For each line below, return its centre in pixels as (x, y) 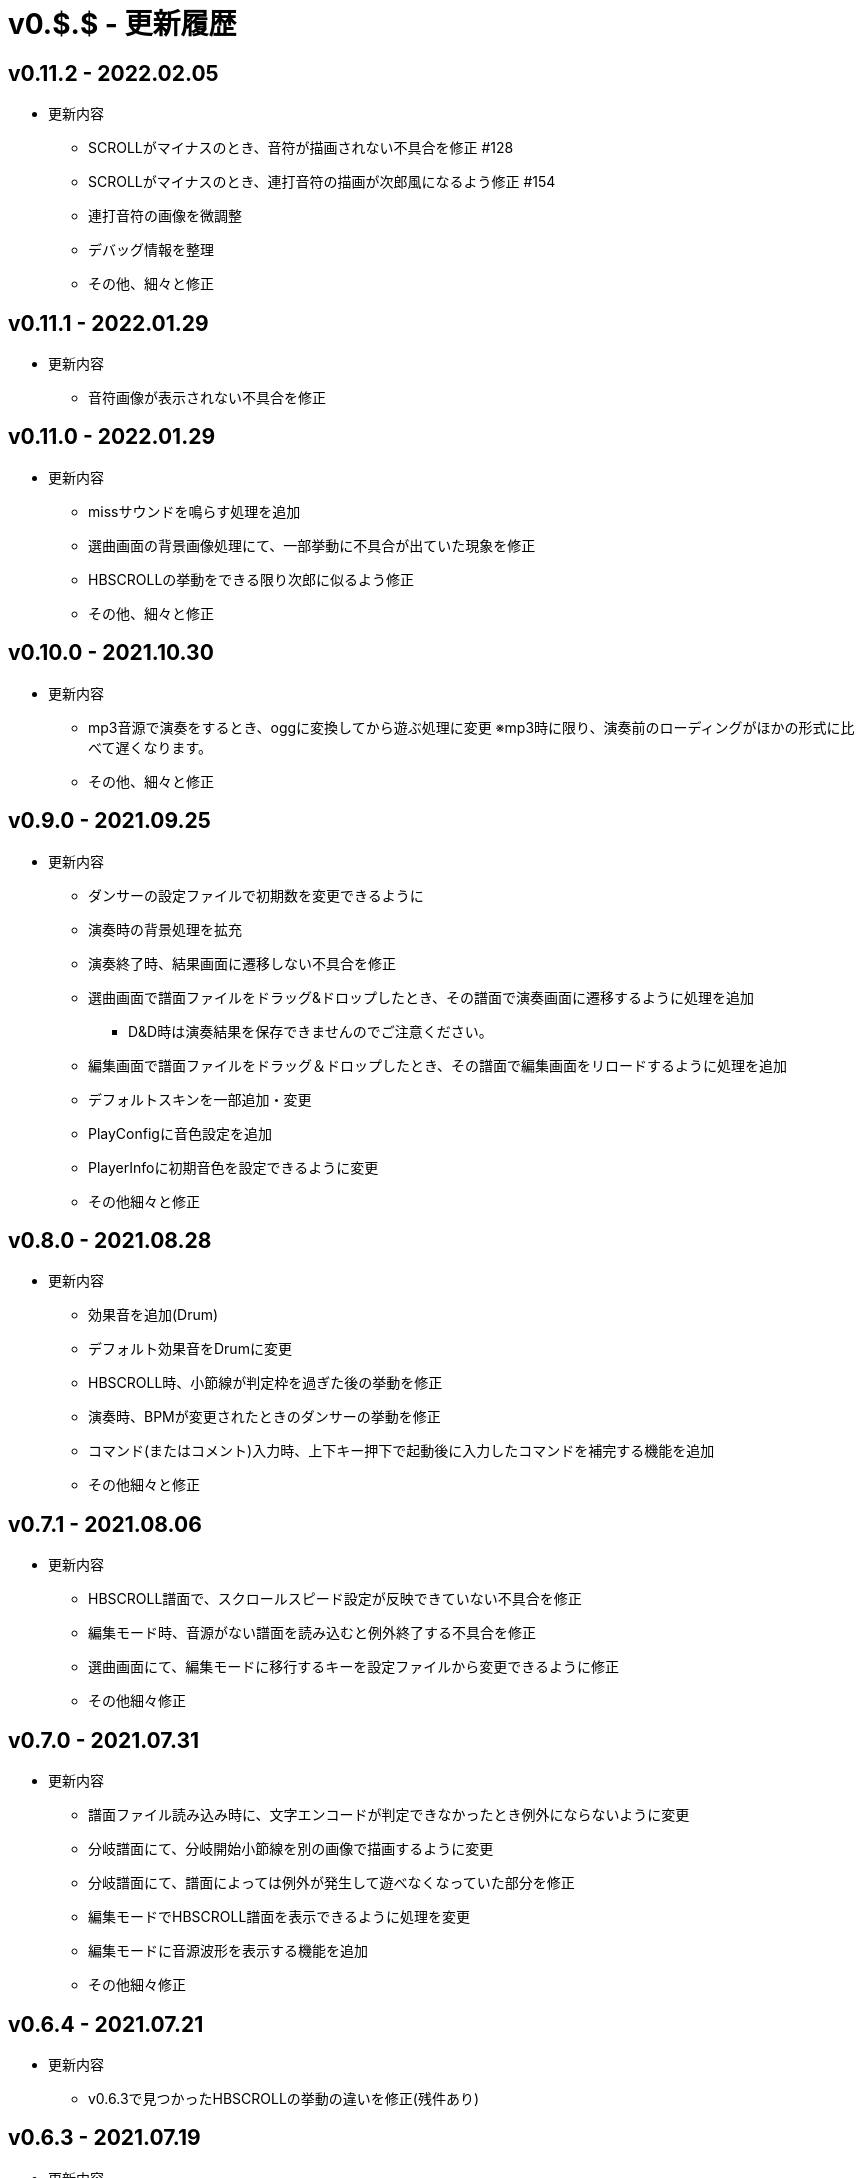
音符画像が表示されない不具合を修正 (207, 398)
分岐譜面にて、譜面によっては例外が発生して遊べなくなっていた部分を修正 (331, 1883)
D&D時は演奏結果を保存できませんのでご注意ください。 (310, 1031)
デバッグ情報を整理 (151, 250)
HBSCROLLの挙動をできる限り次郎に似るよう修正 (251, 579)
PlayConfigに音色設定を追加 (180, 1133)
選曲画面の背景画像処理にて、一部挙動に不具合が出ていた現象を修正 (312, 545)
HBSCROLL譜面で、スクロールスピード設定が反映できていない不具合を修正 (335, 1599)
